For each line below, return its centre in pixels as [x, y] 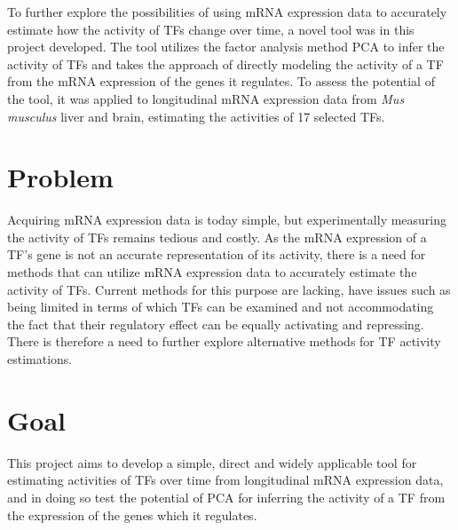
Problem [60, 177]
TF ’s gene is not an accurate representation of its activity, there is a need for [217, 254]
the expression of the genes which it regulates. [132, 514]
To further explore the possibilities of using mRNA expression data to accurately [227, 12]
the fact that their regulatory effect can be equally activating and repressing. [216, 324]
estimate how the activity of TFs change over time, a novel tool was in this [211, 29]
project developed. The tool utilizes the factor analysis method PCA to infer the [226, 47]
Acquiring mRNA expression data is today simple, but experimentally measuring [227, 220]
